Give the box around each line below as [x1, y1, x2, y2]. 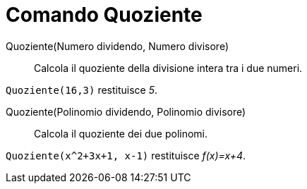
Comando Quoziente [6, 3, 203, 27]
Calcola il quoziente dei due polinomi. [34, 127, 208, 140]
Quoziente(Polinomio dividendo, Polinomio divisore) [6, 105, 246, 118]
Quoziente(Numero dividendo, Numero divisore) [6, 39, 229, 52]
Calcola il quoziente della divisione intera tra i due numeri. [34, 61, 303, 74]
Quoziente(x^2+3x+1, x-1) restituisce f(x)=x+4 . [6, 149, 246, 161]
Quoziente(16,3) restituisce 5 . [6, 83, 158, 96]
